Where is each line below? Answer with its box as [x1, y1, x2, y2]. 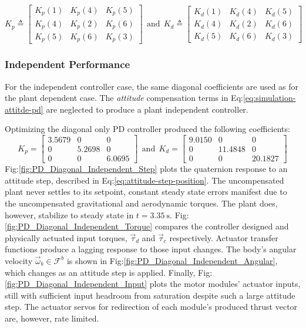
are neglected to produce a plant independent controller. [46, 103, 248, 115]
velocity [5, 254, 33, 266]
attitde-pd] [5, 103, 43, 115]
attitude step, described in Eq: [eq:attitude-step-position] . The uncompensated [5, 174, 284, 186]
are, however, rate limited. [5, 312, 99, 324]
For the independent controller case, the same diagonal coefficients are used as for [5, 80, 299, 92]
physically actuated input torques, [5, 231, 127, 244]
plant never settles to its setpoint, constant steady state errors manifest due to [5, 185, 287, 198]
